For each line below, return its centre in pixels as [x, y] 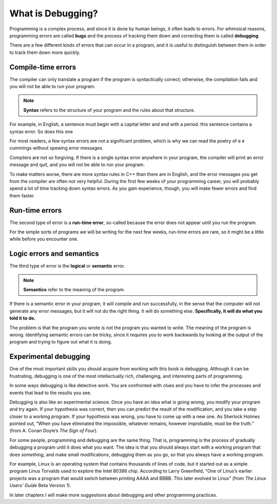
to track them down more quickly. [45, 52]
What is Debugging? [54, 13]
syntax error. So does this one [41, 131]
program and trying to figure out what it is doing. [61, 342]
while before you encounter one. [44, 239]
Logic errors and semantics [54, 254]
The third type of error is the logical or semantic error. [67, 266]
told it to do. [23, 318]
